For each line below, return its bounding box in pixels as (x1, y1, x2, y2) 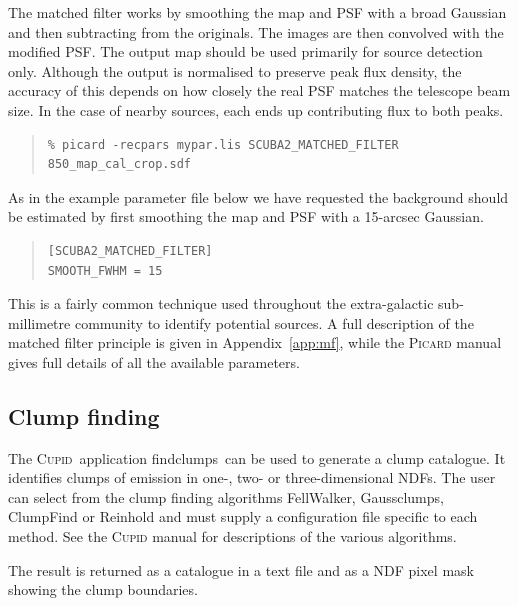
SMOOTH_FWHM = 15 (47, 263, 163, 278)
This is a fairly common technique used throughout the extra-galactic (8, 293, 434, 314)
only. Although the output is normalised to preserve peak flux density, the (8, 60, 462, 81)
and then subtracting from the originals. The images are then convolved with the (8, 21, 504, 42)
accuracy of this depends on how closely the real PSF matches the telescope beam (8, 80, 511, 101)
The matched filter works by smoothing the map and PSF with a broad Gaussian (8, 2, 507, 22)
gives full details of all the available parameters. (8, 351, 300, 372)
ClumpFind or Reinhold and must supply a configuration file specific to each (8, 506, 478, 527)
